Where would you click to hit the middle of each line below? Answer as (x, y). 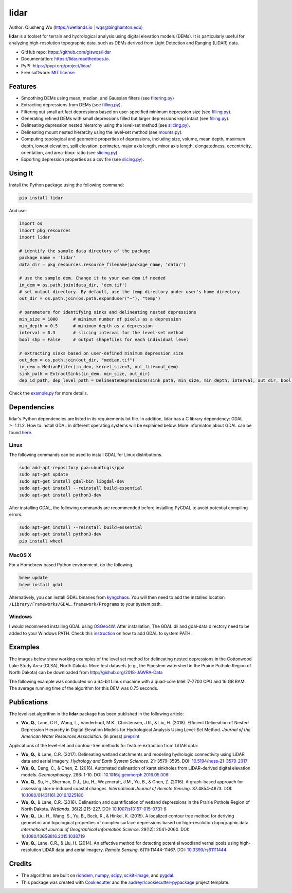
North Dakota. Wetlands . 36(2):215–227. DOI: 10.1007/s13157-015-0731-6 (94, 809)
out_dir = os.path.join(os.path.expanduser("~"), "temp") (90, 298)
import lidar (35, 237)
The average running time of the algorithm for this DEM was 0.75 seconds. (84, 688)
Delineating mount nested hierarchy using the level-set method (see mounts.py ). (102, 132)
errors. (16, 514)
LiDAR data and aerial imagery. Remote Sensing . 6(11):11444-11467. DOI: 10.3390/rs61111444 (134, 850)
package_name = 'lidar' (48, 258)
